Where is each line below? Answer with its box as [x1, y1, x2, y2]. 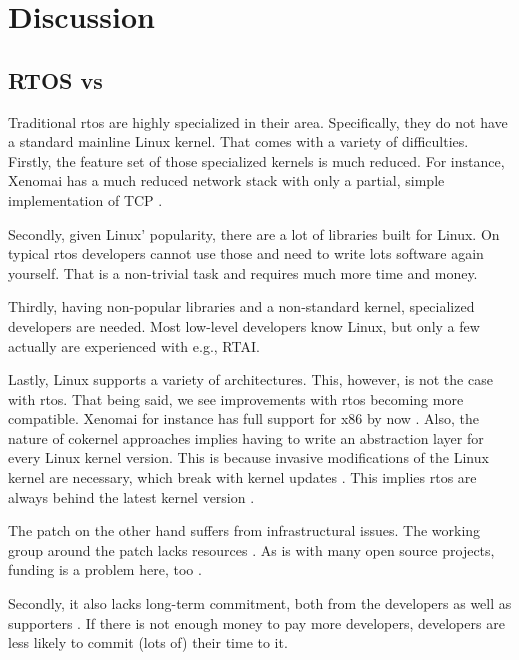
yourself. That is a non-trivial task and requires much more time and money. [8, 262, 478, 283]
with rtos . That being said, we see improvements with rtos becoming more [8, 388, 464, 409]
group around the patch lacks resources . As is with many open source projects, [8, 539, 495, 560]
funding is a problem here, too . [8, 559, 202, 580]
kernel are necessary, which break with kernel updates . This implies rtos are [8, 467, 477, 488]
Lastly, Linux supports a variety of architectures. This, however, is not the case [8, 369, 493, 390]
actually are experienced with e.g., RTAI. [8, 335, 260, 356]
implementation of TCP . [8, 189, 163, 210]
